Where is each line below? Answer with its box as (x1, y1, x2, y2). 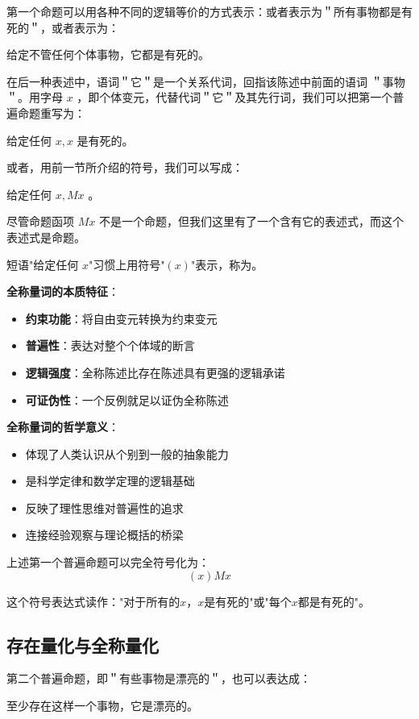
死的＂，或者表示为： (6, 19, 119, 35)
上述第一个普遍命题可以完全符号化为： (6, 554, 209, 571)
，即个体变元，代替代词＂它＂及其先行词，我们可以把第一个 (77, 89, 393, 106)
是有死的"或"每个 (204, 592, 292, 609)
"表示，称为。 (190, 256, 263, 272)
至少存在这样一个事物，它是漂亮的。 (6, 697, 198, 714)
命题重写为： (17, 104, 85, 121)
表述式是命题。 (6, 228, 85, 245)
